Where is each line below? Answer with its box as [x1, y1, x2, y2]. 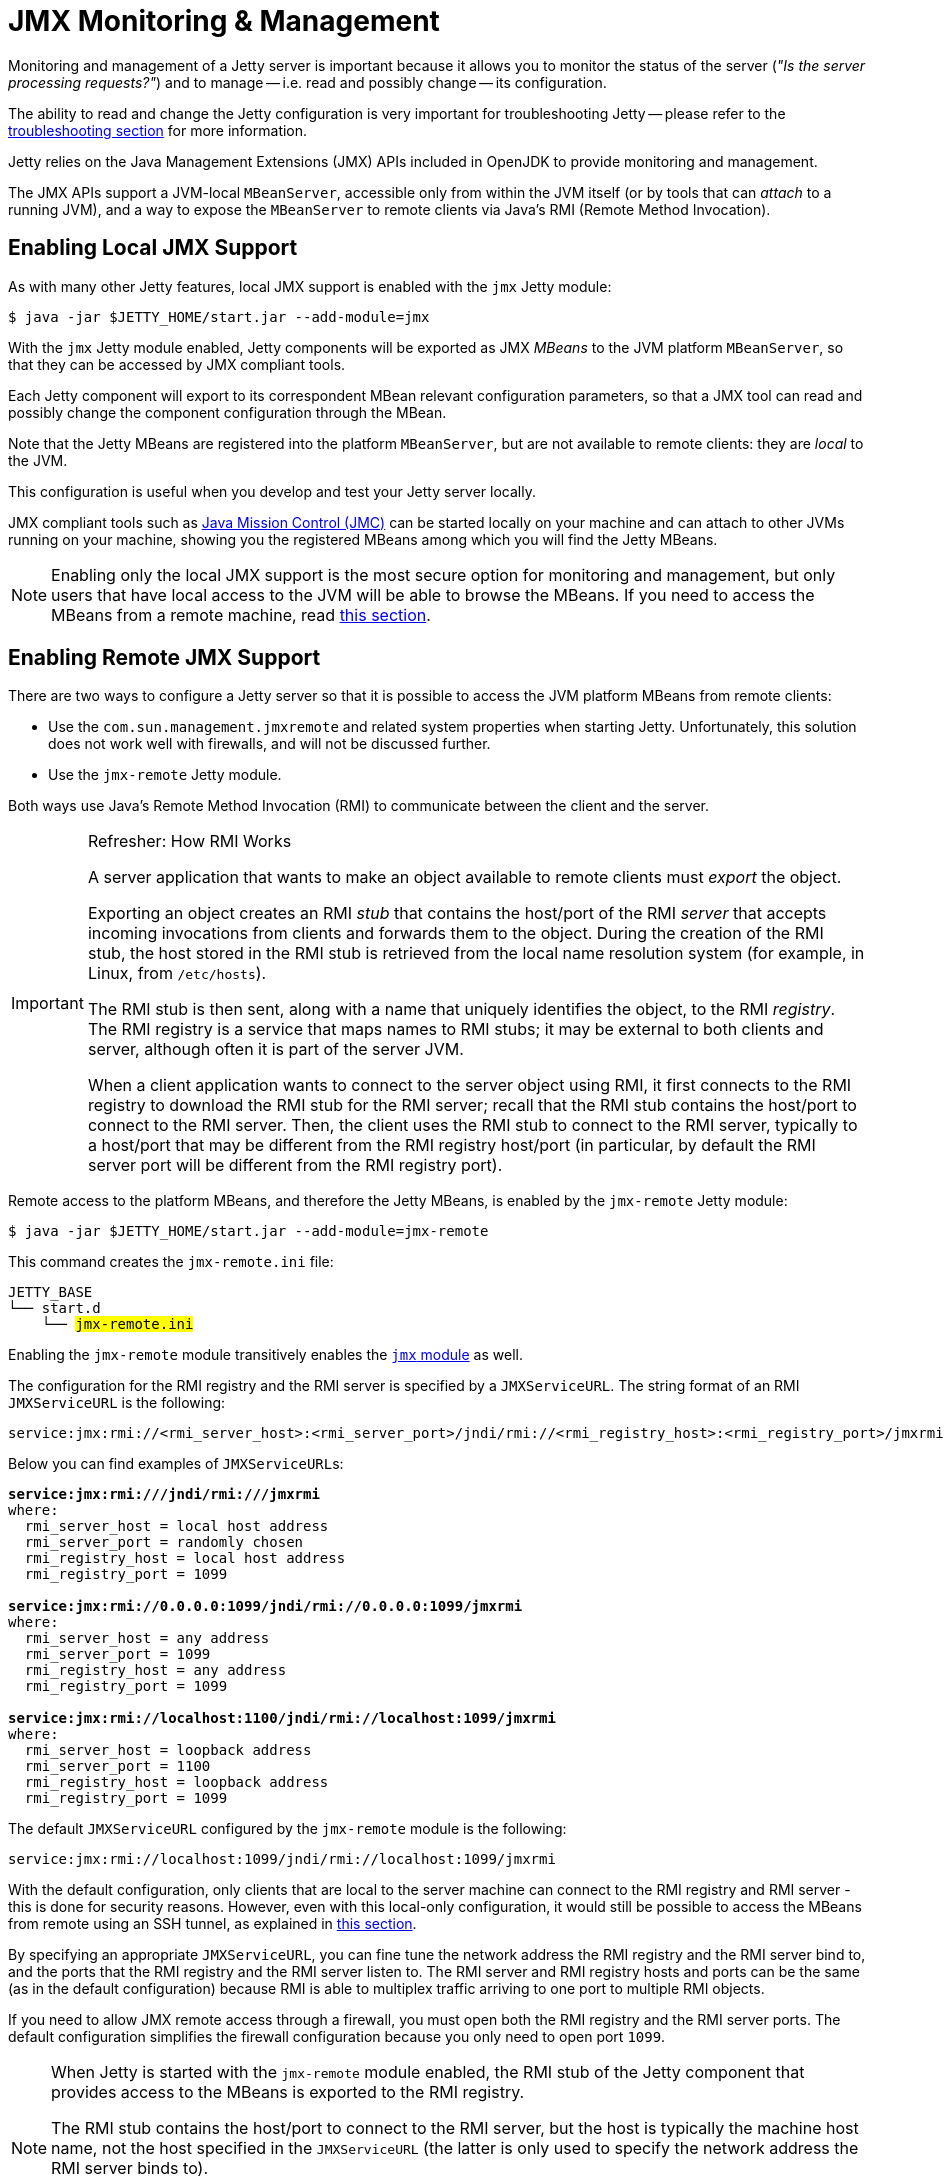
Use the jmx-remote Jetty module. [48, 766, 282, 784]
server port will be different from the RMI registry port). [87, 1155, 503, 1176]
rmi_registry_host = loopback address [24, 1774, 329, 1791]
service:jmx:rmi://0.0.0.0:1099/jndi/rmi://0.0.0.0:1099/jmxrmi [8, 1598, 523, 1615]
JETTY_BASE [8, 1284, 93, 1301]
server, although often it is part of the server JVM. [87, 1039, 464, 1060]
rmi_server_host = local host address [24, 1518, 329, 1535]
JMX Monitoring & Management [8, 4, 440, 38]
